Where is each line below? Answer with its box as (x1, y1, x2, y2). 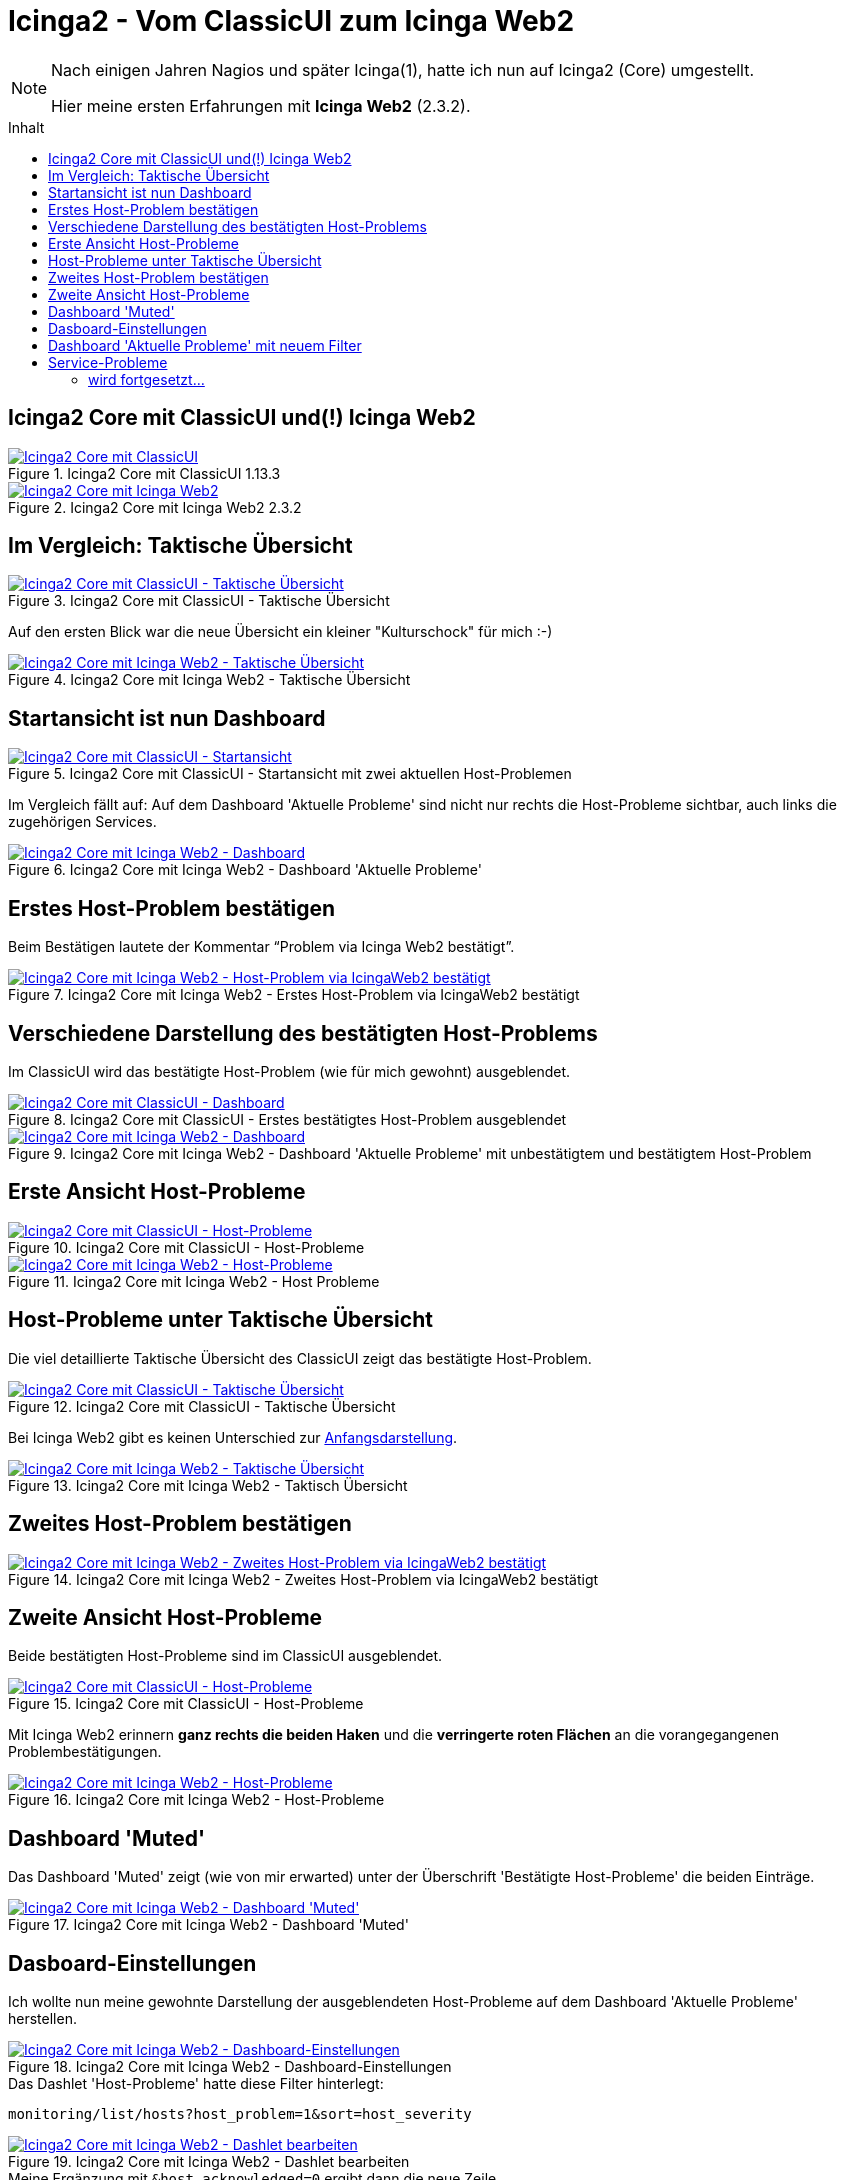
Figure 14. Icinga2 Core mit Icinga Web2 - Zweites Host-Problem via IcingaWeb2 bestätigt (8, 1570, 599, 1588)
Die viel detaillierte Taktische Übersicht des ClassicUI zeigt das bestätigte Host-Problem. (8, 1349, 592, 1367)
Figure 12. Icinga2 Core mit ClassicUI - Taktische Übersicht (8, 1397, 396, 1415)
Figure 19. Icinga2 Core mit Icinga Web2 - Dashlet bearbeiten (8, 2153, 410, 2171)
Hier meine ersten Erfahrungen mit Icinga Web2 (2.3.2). (51, 95, 471, 116)
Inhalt (8, 118, 45, 136)
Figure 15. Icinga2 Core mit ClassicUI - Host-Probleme (8, 1695, 364, 1713)
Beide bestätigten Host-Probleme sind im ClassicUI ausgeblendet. (8, 1647, 443, 1665)
